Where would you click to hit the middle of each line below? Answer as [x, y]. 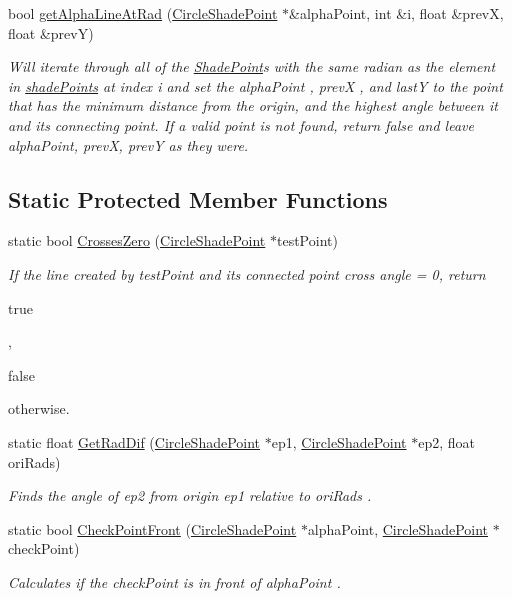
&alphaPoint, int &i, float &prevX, [396, 13]
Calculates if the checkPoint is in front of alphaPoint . [174, 581]
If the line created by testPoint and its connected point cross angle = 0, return [247, 273]
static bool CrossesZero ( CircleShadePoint [137, 240]
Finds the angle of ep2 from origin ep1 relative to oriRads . [190, 495]
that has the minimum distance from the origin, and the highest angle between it [253, 105]
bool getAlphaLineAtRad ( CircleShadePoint [143, 13]
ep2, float [447, 441]
